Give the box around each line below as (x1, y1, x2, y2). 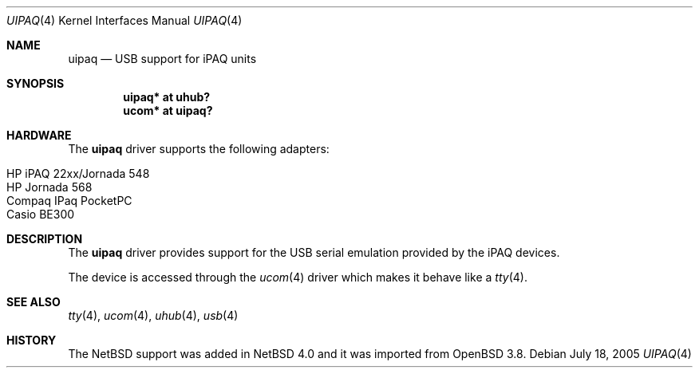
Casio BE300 (6, 207, 75, 221)
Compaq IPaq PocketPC (6, 194, 132, 207)
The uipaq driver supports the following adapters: (68, 142, 330, 156)
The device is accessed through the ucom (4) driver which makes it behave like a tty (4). (68, 270, 527, 284)
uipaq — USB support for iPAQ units (68, 52, 257, 65)
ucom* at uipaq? (123, 104, 213, 117)
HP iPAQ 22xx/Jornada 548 (6, 167, 150, 180)
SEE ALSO (6, 295, 61, 309)
